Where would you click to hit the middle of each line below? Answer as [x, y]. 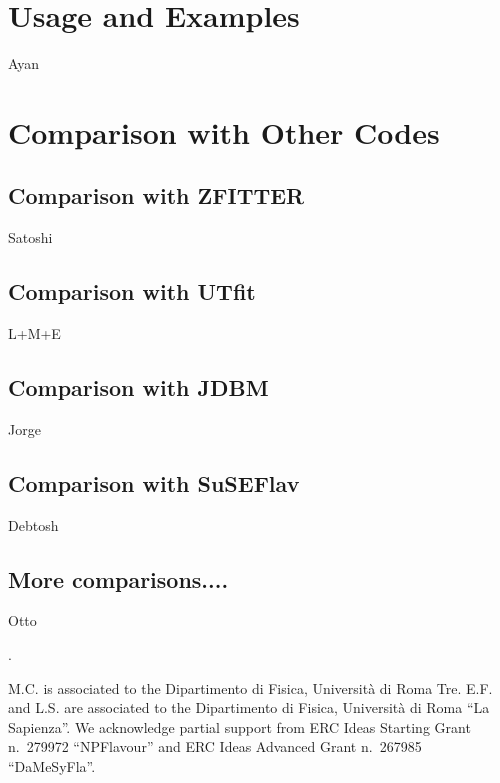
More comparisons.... [118, 578]
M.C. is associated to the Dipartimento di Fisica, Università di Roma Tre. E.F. [250, 687]
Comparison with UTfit [132, 291]
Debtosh [33, 524]
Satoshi [30, 237]
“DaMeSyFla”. [52, 766]
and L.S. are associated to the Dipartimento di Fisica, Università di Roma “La [249, 707]
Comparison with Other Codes [224, 131]
